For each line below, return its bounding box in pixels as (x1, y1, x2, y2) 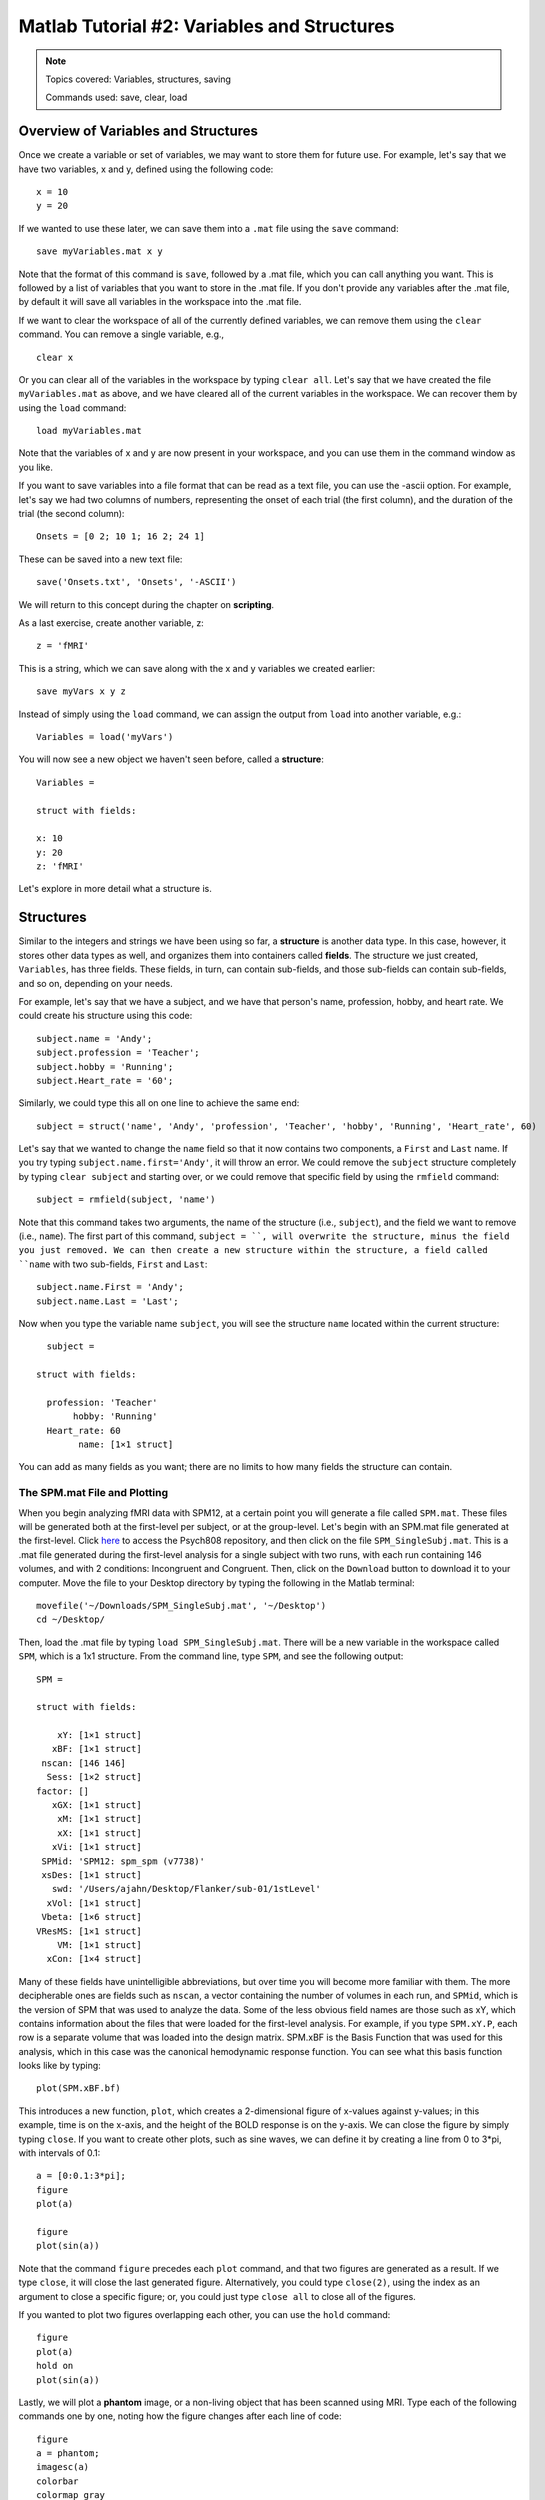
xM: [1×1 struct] (56, 1813, 142, 1825)
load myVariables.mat (36, 425, 142, 437)
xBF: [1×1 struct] (51, 1743, 142, 1755)
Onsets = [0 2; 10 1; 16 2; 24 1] (36, 531, 205, 542)
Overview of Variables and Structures (18, 123, 259, 140)
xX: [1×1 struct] (56, 1827, 142, 1839)
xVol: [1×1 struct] (46, 1897, 142, 1909)
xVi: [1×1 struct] (51, 1841, 142, 1853)
